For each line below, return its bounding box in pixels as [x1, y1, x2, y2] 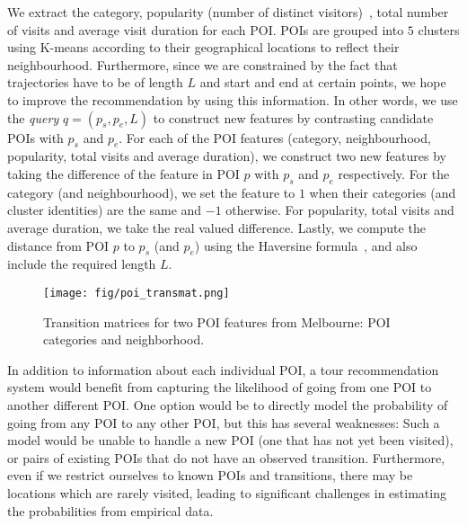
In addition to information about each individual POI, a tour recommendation [7, 360, 439, 379]
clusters [418, 20, 460, 39]
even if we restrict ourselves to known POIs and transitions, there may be [7, 466, 413, 485]
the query [7, 108, 59, 127]
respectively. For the [338, 164, 450, 183]
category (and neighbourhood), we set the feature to [7, 183, 295, 201]
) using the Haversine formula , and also [194, 236, 418, 254]
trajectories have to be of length [7, 73, 183, 92]
